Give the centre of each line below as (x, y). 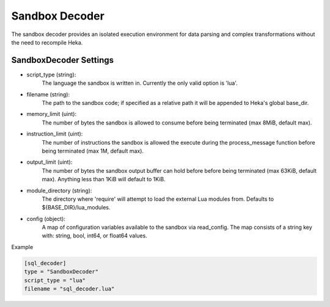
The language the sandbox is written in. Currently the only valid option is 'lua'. (140, 83)
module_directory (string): (59, 190)
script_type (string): (51, 74)
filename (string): (48, 94)
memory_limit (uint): (51, 114)
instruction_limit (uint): (55, 134)
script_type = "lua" (55, 280)
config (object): (46, 219)
